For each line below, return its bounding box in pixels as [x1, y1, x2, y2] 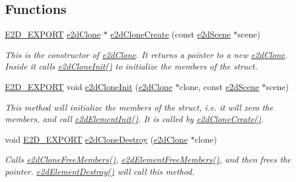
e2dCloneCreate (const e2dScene [110, 28, 231, 41]
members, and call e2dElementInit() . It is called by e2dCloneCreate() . [5, 112, 264, 125]
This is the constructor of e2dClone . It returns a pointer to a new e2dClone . [5, 48, 288, 60]
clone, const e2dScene [179, 80, 259, 93]
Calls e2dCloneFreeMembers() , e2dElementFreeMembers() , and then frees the [5, 153, 291, 166]
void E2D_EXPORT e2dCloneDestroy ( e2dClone [5, 132, 188, 145]
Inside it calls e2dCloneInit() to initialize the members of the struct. [5, 60, 257, 73]
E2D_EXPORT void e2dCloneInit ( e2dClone [5, 80, 173, 93]
